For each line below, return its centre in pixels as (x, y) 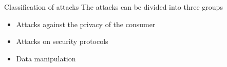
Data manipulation (46, 58)
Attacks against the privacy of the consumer (86, 24)
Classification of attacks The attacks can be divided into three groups (113, 7)
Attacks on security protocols (62, 41)
